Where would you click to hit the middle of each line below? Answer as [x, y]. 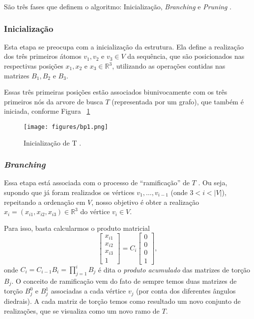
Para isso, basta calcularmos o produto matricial [77, 228]
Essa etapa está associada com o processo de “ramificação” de [97, 183]
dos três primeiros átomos [43, 56]
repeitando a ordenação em [45, 202]
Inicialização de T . [53, 142]
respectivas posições [34, 66]
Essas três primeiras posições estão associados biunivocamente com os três [116, 92]
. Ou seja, [213, 183]
